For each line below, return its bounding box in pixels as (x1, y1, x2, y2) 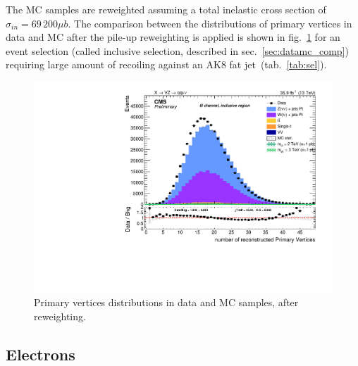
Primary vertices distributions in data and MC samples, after (34, 295, 299, 310)
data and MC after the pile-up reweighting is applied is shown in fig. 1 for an (6, 30, 340, 44)
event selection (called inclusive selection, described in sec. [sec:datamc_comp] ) (6, 43, 349, 58)
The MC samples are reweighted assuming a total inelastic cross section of (6, 2, 326, 16)
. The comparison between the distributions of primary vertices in (68, 15, 352, 30)
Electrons (6, 343, 75, 365)
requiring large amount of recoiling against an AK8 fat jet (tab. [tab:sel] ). (6, 57, 327, 72)
